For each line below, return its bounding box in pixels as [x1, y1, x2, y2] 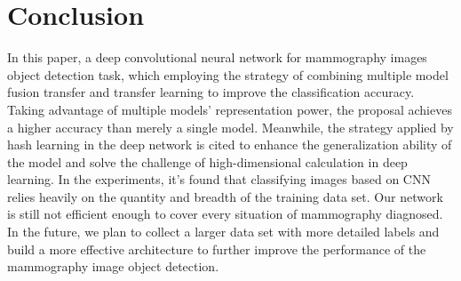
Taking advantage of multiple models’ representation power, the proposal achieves [7, 100, 452, 118]
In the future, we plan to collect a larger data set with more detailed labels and [7, 222, 440, 241]
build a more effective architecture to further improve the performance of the [7, 239, 426, 258]
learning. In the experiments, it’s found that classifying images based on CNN [7, 170, 431, 189]
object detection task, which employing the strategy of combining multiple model [7, 65, 449, 84]
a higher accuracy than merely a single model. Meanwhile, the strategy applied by [7, 117, 454, 136]
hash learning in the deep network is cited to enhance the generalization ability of [7, 135, 452, 154]
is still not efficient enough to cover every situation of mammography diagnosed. [7, 205, 443, 223]
